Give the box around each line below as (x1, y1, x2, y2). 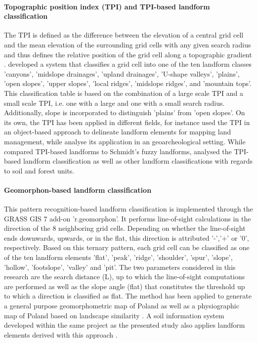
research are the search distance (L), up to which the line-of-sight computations (4, 271, 245, 282)
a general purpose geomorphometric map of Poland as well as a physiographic (4, 300, 239, 311)
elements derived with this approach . (4, 329, 118, 340)
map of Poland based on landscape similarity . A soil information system (4, 310, 224, 320)
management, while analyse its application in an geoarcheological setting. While (4, 136, 246, 146)
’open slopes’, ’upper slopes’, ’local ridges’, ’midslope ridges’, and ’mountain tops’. (4, 78, 252, 88)
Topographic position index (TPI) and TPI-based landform (4, 1, 210, 11)
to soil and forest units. (4, 165, 75, 175)
